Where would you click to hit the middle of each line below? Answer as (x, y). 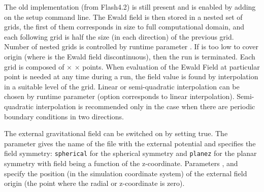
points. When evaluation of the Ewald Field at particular (171, 66)
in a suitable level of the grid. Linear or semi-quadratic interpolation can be (122, 86)
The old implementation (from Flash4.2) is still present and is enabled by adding (130, 7)
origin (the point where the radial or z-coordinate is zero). (94, 183)
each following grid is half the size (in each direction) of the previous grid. (119, 36)
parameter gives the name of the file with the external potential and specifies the (130, 143)
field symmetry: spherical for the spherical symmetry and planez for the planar (130, 153)
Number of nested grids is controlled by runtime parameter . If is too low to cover (131, 46)
